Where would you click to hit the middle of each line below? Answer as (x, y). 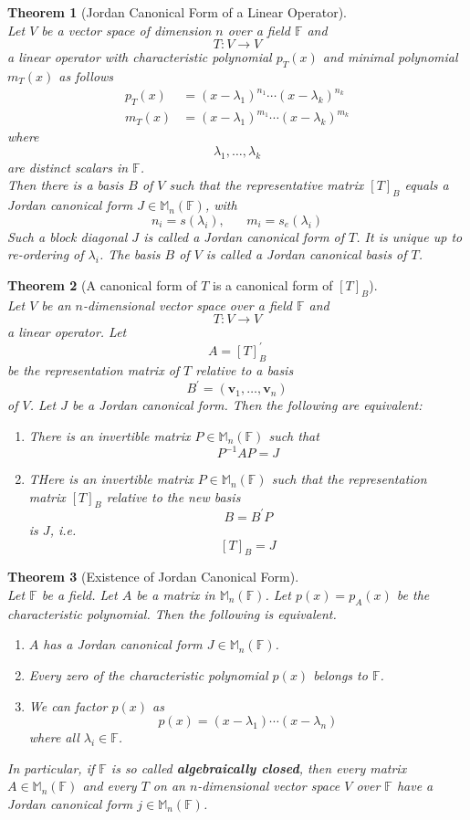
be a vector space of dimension (126, 30)
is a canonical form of (273, 285)
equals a (427, 185)
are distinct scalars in (68, 167)
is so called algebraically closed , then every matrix (259, 767)
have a (415, 786)
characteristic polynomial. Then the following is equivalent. (172, 613)
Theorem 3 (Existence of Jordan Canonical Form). (153, 577)
